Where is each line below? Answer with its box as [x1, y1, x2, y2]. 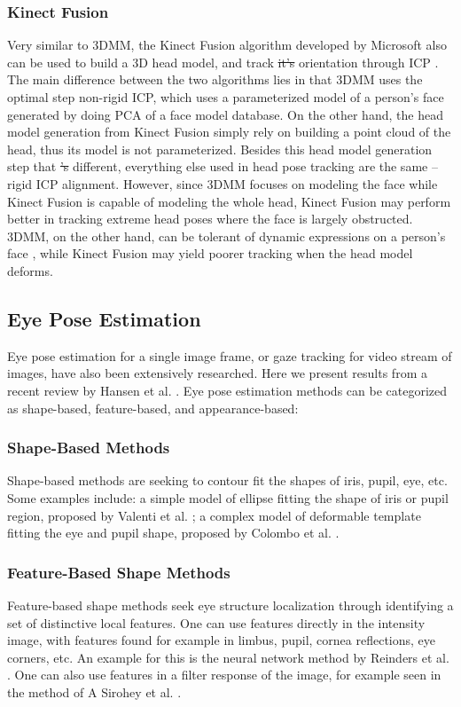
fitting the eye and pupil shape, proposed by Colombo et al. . [7, 523, 340, 542]
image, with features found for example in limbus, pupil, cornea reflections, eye [7, 631, 436, 649]
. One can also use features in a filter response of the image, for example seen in [7, 665, 441, 684]
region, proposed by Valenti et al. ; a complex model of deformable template [7, 506, 421, 524]
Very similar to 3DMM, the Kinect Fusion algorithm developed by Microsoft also [7, 35, 447, 54]
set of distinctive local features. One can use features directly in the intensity [7, 613, 426, 632]
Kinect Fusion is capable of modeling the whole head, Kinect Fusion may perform [7, 192, 451, 210]
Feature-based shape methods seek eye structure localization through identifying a [7, 595, 454, 614]
